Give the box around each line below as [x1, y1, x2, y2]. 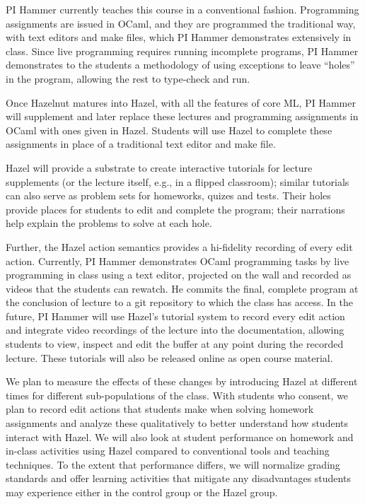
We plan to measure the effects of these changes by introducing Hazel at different [6, 374, 358, 389]
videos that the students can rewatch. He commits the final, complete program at [6, 281, 359, 295]
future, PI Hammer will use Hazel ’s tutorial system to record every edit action [6, 308, 345, 323]
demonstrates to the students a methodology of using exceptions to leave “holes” [6, 57, 355, 72]
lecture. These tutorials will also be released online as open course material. [6, 350, 333, 365]
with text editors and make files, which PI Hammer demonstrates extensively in [6, 30, 352, 45]
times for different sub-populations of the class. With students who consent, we [6, 387, 349, 402]
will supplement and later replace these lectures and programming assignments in [6, 109, 359, 124]
